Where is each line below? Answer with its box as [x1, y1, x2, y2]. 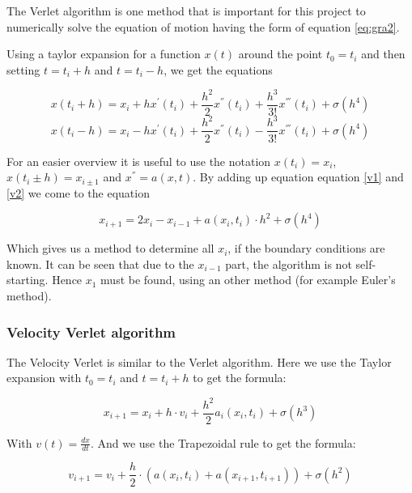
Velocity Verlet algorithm [6, 321, 176, 342]
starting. [6, 271, 49, 288]
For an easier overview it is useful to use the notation [6, 152, 271, 169]
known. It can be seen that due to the [6, 255, 194, 272]
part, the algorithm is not [225, 255, 352, 272]
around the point [238, 45, 323, 62]
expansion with [6, 369, 82, 386]
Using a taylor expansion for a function [6, 45, 201, 62]
